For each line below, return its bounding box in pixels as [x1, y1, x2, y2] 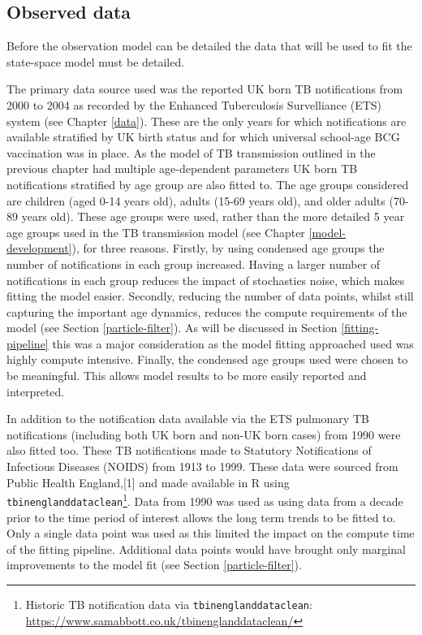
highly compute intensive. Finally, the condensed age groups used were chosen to [6, 351, 408, 368]
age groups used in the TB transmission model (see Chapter [6, 223, 305, 240]
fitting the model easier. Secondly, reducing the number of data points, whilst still [6, 287, 414, 305]
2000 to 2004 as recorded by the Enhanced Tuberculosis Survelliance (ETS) [6, 96, 382, 113]
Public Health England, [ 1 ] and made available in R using [6, 473, 290, 490]
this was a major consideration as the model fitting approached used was [52, 335, 414, 352]
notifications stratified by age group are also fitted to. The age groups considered [6, 175, 409, 192]
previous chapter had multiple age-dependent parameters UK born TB [6, 160, 358, 177]
